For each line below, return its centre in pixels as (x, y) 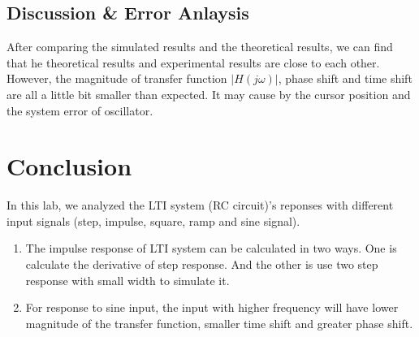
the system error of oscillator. (80, 110)
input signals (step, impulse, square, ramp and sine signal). (153, 220)
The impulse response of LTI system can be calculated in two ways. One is (211, 248)
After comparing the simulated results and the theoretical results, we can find (200, 47)
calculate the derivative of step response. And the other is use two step (202, 264)
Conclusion (69, 166)
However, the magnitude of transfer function (117, 78)
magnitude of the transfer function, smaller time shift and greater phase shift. (219, 323)
